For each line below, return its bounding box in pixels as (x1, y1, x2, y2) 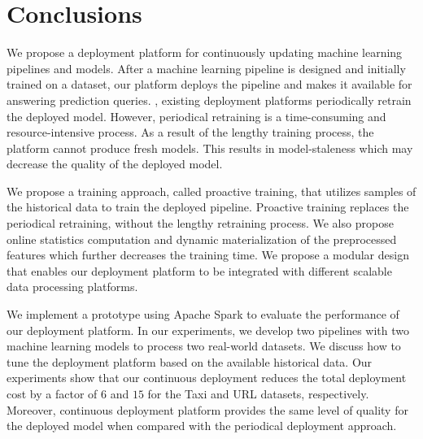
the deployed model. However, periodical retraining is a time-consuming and (7, 107, 386, 124)
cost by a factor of (7, 385, 98, 402)
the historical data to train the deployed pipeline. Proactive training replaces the (7, 198, 409, 215)
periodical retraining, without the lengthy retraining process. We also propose (7, 215, 394, 232)
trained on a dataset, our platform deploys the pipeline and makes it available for (7, 76, 412, 93)
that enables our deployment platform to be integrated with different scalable (7, 262, 392, 279)
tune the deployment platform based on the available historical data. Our (7, 353, 373, 370)
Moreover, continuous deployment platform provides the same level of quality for (7, 401, 408, 418)
